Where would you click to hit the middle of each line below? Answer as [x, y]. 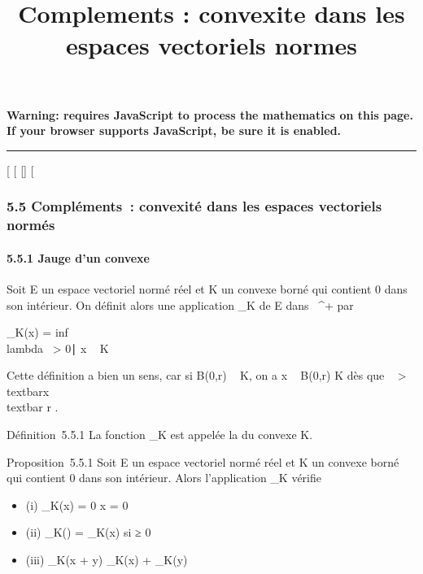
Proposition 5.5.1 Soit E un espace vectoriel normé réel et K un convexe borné [203, 461]
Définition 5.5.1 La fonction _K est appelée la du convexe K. [160, 435]
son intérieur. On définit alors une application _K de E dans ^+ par [180, 304]
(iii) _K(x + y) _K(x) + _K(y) [107, 560]
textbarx [28, 391]
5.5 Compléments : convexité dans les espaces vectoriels [194, 206]
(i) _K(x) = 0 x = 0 [77, 504]
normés [31, 225]
